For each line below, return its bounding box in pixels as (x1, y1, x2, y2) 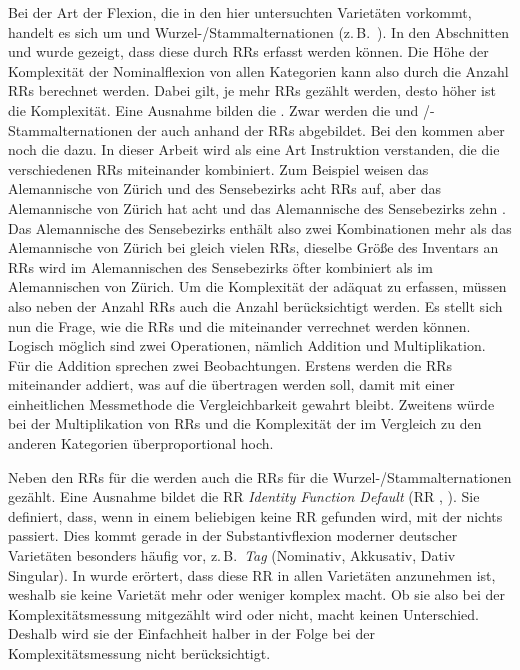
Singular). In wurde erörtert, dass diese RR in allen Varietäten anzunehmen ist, (8, 564, 496, 585)
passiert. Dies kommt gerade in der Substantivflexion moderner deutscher (8, 525, 458, 546)
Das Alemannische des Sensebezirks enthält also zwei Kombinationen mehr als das (8, 217, 512, 238)
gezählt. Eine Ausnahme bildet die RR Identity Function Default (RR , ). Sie (8, 486, 480, 507)
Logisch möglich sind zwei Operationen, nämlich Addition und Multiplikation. (8, 335, 486, 356)
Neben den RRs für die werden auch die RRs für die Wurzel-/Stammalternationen (8, 466, 512, 487)
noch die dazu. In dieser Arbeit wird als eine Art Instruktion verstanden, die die (8, 139, 500, 160)
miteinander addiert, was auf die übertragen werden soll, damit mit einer (8, 374, 455, 395)
